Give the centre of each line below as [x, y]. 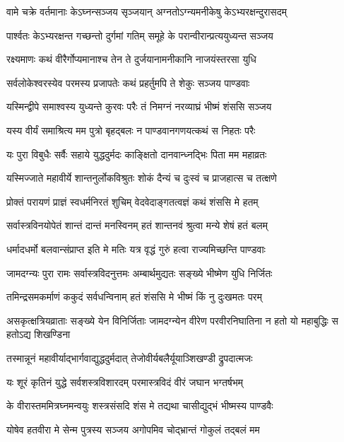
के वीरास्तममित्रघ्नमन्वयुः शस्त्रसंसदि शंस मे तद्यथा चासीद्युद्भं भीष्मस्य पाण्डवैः [140, 406]
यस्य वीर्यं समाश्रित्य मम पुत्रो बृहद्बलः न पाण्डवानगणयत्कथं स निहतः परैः [131, 130]
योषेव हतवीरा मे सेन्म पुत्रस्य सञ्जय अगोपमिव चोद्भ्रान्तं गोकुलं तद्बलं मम [133, 429]
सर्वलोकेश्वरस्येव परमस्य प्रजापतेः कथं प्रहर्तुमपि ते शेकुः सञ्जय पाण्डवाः [128, 82]
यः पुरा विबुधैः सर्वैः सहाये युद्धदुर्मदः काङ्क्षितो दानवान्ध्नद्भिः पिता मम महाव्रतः [137, 154]
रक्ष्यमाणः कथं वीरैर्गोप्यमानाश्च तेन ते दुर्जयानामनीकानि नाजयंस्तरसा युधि [131, 59]
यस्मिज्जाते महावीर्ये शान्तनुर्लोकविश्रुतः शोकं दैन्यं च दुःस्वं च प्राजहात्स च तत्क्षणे [142, 178]
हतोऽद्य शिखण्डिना [38, 334]
